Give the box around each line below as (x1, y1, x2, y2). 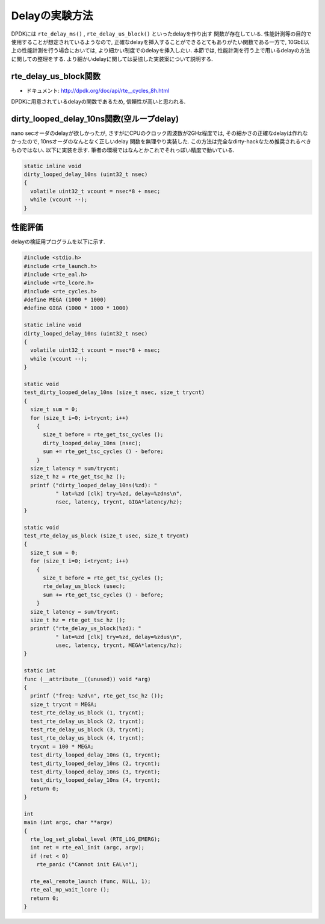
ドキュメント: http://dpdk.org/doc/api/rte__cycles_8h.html (26, 87, 170, 94)
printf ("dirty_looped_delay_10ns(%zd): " (30, 482, 158, 489)
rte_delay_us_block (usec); (43, 583, 126, 590)
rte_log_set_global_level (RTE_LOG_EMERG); (30, 836, 161, 843)
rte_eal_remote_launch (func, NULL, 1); (30, 878, 151, 885)
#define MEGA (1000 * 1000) (23, 296, 107, 304)
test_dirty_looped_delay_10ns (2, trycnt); (30, 760, 161, 767)
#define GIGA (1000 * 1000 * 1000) (23, 305, 129, 311)
